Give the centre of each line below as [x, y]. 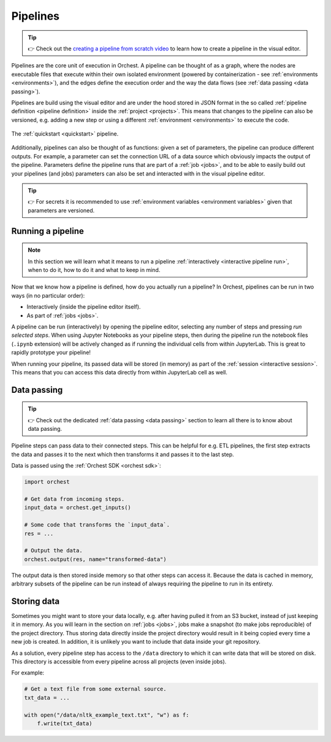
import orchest [47, 482]
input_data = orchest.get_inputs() [78, 508]
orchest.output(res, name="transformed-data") [95, 559]
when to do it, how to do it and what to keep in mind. [94, 269]
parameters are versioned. [61, 210]
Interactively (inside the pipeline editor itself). [84, 307]
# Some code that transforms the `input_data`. [97, 525]
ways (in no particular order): [48, 295]
